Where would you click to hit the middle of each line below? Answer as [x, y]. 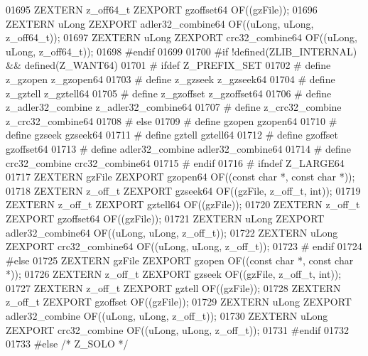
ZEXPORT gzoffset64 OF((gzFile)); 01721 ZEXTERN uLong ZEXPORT [165, 218]
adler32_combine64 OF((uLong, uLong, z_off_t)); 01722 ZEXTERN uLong [172, 232]
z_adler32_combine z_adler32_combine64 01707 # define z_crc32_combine [174, 107]
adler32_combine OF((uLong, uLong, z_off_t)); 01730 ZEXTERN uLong [167, 316]
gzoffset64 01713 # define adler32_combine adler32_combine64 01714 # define [178, 148]
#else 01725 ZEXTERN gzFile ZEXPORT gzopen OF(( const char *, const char [180, 260]
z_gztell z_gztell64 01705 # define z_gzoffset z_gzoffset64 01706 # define [169, 93]
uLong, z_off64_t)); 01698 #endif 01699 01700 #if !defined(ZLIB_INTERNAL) [182, 51]
